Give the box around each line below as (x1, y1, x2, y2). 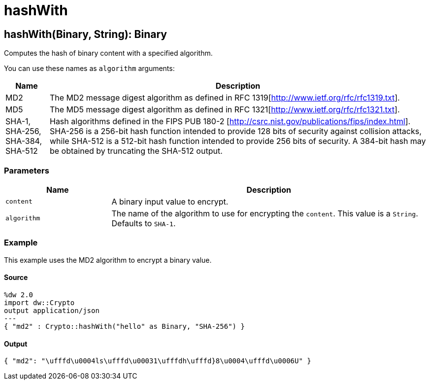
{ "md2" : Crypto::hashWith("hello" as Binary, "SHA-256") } (4, 322, 245, 330)
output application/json (4, 306, 99, 314)
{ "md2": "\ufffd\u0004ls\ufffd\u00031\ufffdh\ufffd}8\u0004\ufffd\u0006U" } (4, 357, 311, 365)
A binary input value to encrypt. (111, 196, 229, 207)
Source (4, 273, 28, 282)
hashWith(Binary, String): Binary (4, 28, 167, 40)
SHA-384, (5, 136, 42, 146)
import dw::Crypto (4, 298, 75, 307)
